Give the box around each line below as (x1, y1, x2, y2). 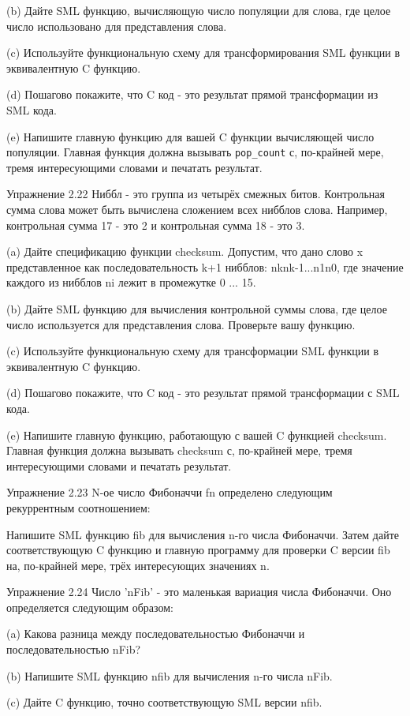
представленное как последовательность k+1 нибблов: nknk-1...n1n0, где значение (6, 258, 404, 275)
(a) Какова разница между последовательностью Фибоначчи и (6, 625, 305, 642)
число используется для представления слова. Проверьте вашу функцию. (6, 316, 356, 332)
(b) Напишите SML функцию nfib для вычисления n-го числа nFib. (6, 667, 333, 684)
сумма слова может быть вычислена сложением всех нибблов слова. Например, (6, 201, 388, 217)
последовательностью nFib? (6, 641, 141, 658)
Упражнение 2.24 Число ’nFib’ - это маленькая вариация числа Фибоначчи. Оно (6, 583, 392, 600)
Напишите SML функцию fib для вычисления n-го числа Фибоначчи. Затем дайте (6, 526, 399, 542)
